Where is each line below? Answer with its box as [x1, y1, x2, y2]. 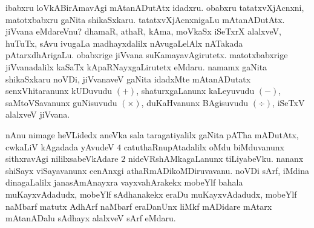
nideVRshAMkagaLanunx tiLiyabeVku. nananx [128, 152, 304, 165]
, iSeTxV [272, 96, 305, 109]
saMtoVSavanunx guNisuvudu [5, 96, 117, 109]
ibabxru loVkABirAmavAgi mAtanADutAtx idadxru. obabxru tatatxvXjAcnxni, [5, 1, 304, 13]
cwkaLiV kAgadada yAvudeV [5, 140, 114, 153]
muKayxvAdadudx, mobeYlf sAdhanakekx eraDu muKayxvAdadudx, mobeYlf [5, 187, 297, 200]
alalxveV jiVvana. [5, 108, 70, 121]
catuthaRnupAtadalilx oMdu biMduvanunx [123, 140, 284, 153]
